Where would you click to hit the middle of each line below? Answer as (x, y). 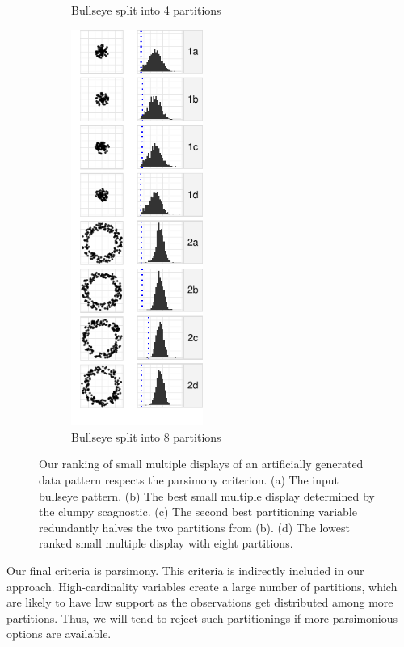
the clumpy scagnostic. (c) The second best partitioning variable (198, 512)
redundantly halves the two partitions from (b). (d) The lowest (194, 527)
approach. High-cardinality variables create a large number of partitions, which (202, 586)
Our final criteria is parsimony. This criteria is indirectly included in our (185, 570)
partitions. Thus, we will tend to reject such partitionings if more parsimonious (202, 617)
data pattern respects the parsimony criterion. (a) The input (189, 479)
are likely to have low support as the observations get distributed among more (200, 602)
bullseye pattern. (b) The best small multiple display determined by (207, 495)
